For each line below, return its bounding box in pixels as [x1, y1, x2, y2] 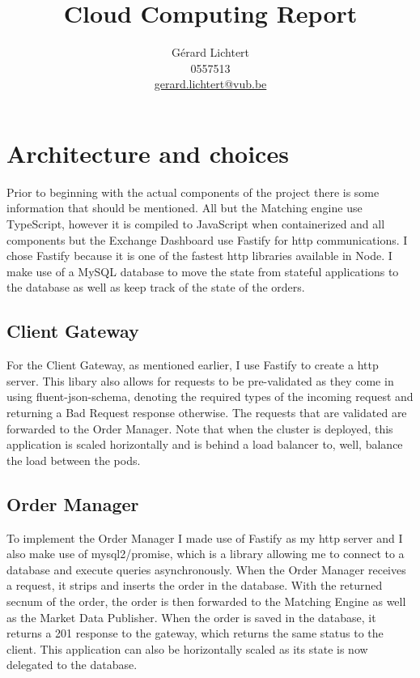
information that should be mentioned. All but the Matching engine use [6, 199, 363, 216]
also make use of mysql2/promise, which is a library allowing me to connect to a [6, 545, 405, 562]
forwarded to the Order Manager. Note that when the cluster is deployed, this [6, 420, 393, 437]
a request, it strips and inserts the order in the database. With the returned [6, 577, 383, 594]
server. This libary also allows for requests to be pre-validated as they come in [6, 372, 394, 389]
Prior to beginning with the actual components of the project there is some [6, 183, 380, 200]
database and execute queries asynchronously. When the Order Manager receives [6, 561, 406, 578]
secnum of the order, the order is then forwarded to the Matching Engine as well [6, 592, 406, 609]
